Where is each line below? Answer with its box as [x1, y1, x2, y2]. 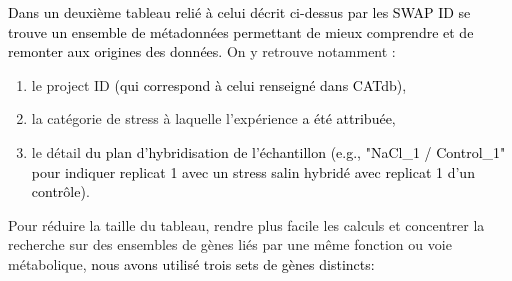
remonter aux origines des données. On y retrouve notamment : [8, 41, 396, 62]
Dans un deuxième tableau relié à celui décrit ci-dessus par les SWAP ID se [8, 2, 471, 22]
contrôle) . [31, 181, 90, 202]
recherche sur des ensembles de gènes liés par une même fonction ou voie [8, 234, 452, 255]
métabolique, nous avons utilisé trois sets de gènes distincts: [8, 253, 375, 274]
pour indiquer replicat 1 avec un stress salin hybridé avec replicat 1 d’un [31, 161, 475, 182]
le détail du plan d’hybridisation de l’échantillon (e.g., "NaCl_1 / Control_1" [31, 141, 506, 162]
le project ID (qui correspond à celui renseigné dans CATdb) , [31, 74, 407, 95]
